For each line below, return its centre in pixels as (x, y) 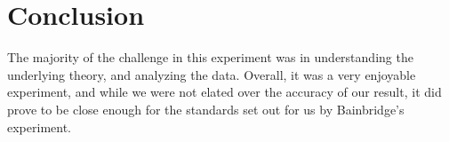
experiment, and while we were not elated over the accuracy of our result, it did (224, 92)
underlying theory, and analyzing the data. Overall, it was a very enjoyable (212, 74)
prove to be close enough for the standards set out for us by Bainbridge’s (206, 109)
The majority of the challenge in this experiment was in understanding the (210, 57)
